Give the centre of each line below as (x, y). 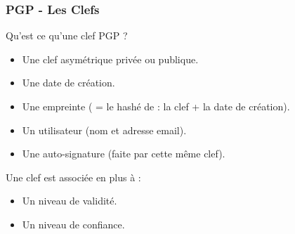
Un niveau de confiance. (73, 224)
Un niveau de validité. (70, 201)
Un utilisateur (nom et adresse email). (104, 130)
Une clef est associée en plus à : (73, 177)
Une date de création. (68, 83)
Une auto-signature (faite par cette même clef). (124, 154)
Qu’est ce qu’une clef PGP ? (67, 35)
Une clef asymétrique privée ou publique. (110, 59)
